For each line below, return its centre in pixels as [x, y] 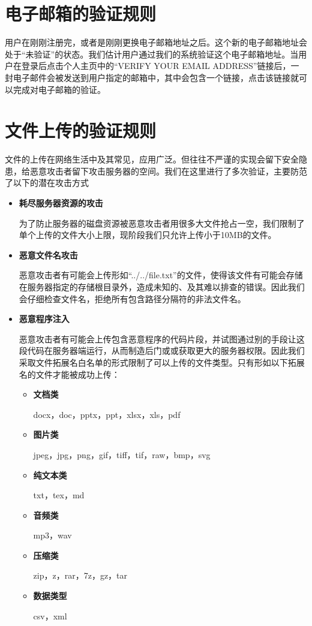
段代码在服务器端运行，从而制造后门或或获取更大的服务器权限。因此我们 [162, 350]
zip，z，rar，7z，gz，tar [80, 575]
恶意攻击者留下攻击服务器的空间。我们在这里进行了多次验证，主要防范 [168, 171]
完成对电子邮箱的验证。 [59, 89]
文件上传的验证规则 [81, 130]
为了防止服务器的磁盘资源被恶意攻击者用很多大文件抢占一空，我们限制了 [162, 223]
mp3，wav [52, 535]
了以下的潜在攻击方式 [47, 183]
